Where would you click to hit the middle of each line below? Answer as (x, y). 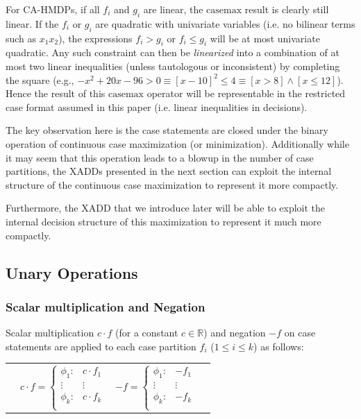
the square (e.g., (40, 79)
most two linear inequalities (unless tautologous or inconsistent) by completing (173, 66)
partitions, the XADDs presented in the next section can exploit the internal (169, 171)
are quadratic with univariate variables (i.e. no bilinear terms (225, 23)
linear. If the (32, 23)
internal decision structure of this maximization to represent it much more (163, 221)
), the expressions (95, 38)
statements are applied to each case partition (101, 346)
